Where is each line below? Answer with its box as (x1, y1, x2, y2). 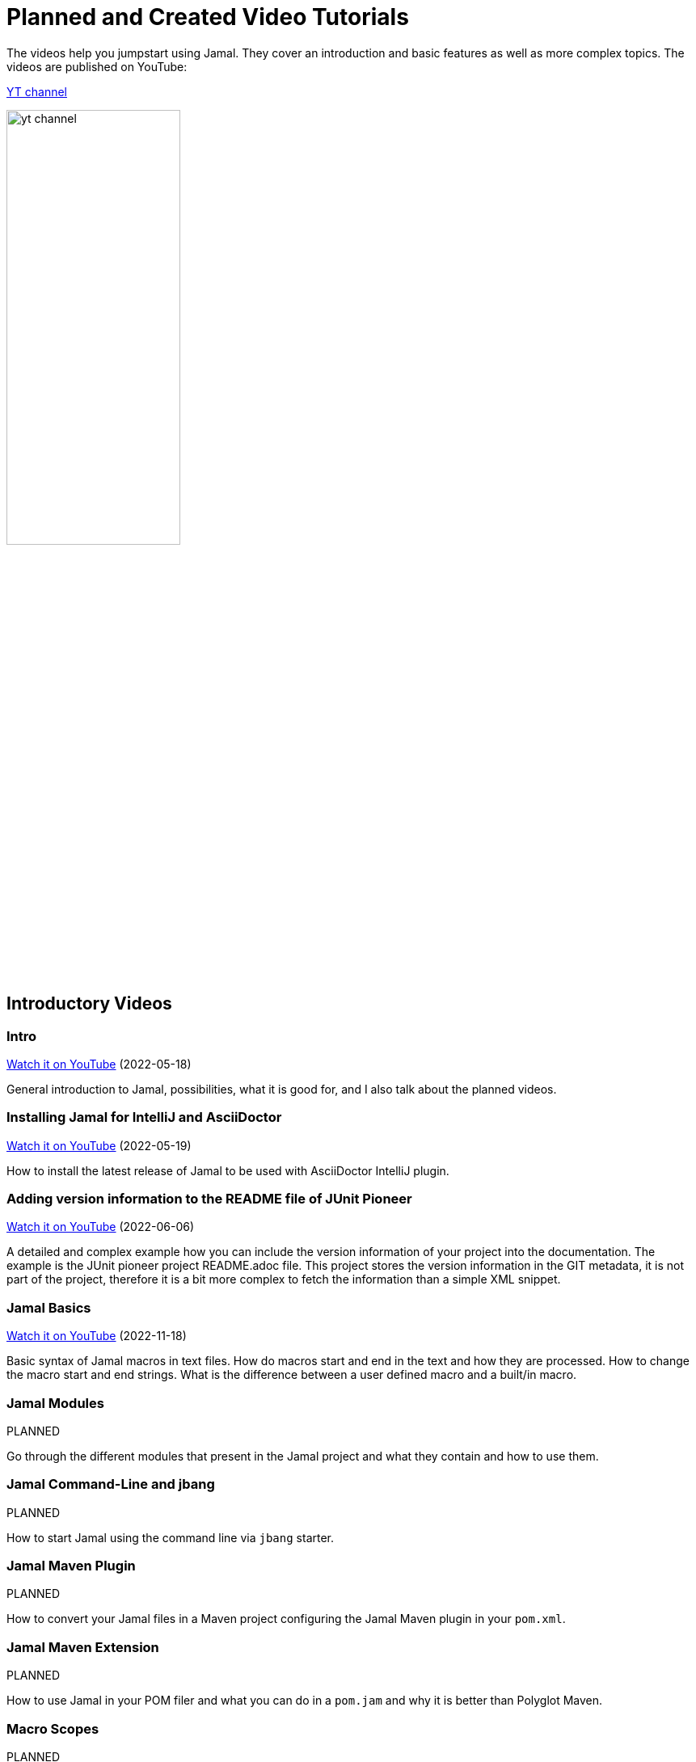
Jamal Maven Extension (6, 1638, 159, 1655)
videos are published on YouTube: (6, 59, 188, 74)
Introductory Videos (6, 993, 172, 1014)
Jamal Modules (6, 1394, 104, 1411)
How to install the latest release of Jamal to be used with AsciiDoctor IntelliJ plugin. (6, 1163, 449, 1178)
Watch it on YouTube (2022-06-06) (6, 1220, 195, 1234)
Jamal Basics (6, 1299, 91, 1316)
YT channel (6, 84, 67, 99)
